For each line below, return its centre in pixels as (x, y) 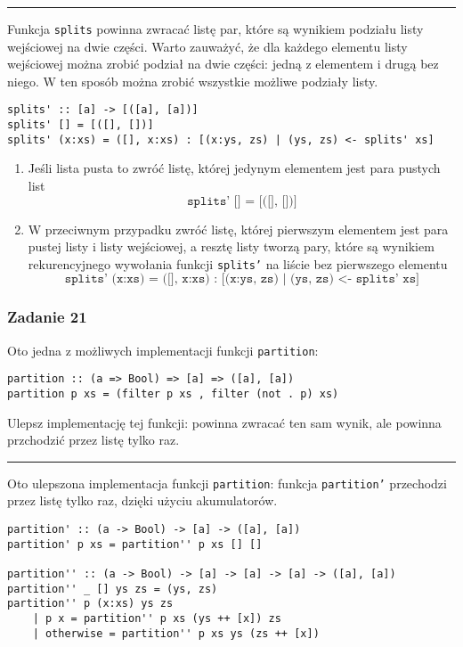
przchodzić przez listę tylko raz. (93, 440)
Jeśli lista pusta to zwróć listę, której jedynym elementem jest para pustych (234, 168)
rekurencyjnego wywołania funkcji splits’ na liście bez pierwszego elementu (238, 263)
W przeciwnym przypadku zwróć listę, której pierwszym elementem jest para (238, 229)
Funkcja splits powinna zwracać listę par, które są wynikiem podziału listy (215, 29)
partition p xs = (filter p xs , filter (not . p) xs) (173, 393)
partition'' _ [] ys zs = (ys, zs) (113, 589)
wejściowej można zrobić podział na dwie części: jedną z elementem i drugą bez (223, 64)
